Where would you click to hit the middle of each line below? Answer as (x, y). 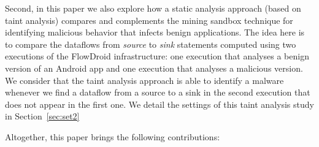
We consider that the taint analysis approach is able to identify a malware (144, 80)
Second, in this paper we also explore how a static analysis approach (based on (153, 8)
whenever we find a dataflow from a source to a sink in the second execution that (158, 92)
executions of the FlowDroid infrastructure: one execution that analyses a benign (157, 56)
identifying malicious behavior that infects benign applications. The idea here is (155, 32)
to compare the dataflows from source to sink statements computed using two (151, 44)
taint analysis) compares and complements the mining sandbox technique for (149, 20)
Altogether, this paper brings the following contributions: (113, 136)
